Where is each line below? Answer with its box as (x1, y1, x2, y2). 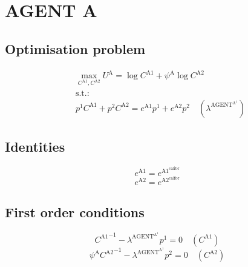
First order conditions (5, 202, 145, 221)
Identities (5, 137, 65, 156)
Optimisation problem (5, 39, 146, 58)
